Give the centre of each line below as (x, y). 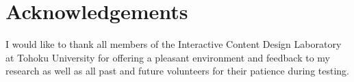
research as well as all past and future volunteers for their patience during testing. (178, 71)
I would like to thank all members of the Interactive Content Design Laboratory (174, 44)
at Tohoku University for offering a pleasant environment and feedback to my (168, 57)
